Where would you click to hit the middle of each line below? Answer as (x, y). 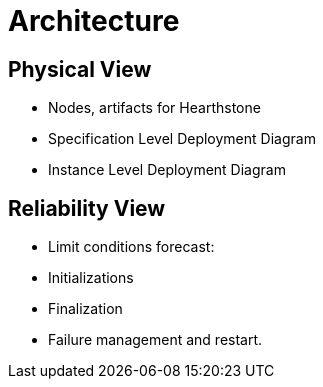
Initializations (91, 278)
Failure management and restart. (155, 340)
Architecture (94, 21)
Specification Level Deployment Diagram (182, 139)
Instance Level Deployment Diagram (167, 170)
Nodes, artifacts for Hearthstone (154, 108)
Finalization (85, 309)
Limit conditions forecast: (131, 247)
